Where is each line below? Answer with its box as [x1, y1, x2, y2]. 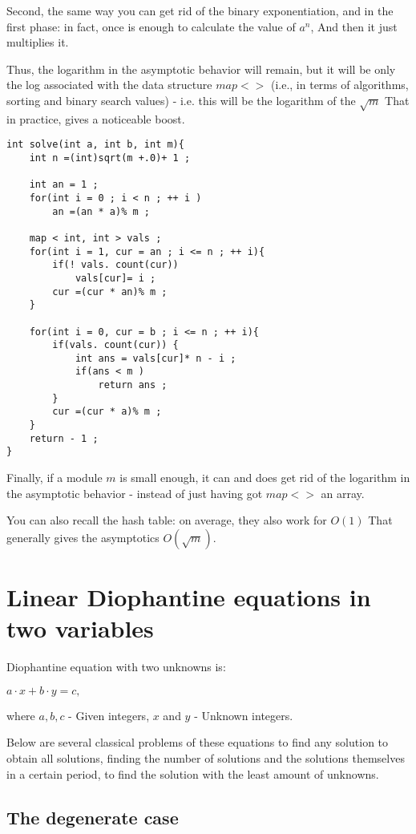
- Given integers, [68, 706, 150, 723]
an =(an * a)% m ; [52, 205, 150, 217]
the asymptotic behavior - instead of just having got [6, 484, 263, 501]
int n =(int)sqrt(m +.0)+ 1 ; [29, 152, 191, 164]
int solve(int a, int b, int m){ [6, 139, 184, 151]
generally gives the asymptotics [6, 528, 160, 545]
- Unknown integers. [194, 706, 293, 723]
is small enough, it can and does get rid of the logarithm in [119, 469, 410, 486]
